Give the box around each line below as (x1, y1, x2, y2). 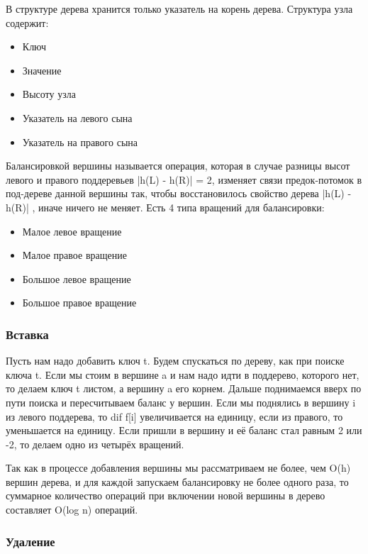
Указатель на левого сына (22, 110, 133, 125)
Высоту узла (22, 87, 76, 101)
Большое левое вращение (22, 271, 131, 286)
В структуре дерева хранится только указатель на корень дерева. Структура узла (6, 1, 353, 16)
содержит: (6, 15, 49, 30)
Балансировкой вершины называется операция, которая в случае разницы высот (6, 158, 350, 173)
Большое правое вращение (22, 295, 137, 310)
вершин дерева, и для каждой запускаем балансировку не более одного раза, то (6, 474, 349, 489)
